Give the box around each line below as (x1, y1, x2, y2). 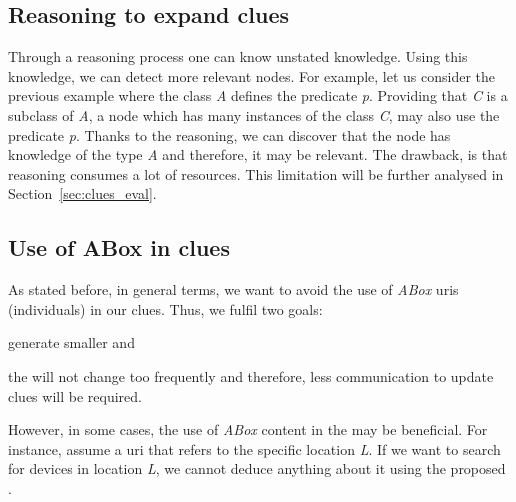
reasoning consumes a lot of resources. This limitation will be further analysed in (8, 163, 504, 184)
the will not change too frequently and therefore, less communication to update (8, 365, 494, 386)
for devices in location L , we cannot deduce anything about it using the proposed (8, 458, 506, 479)
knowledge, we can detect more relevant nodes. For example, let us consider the (8, 65, 496, 86)
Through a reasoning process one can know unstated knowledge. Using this (8, 46, 468, 67)
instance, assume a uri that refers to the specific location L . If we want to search (8, 438, 501, 459)
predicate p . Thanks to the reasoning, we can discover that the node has (8, 124, 451, 145)
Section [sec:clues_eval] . (8, 183, 157, 204)
